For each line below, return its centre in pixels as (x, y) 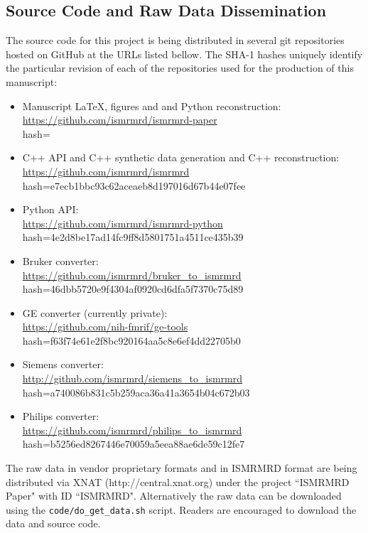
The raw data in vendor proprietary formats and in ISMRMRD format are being (182, 468)
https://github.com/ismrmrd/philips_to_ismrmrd (132, 430)
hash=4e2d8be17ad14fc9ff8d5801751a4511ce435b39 (133, 237)
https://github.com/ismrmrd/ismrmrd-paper (120, 120)
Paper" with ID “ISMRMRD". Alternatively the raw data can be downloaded (174, 496)
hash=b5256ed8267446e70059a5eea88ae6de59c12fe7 (134, 444)
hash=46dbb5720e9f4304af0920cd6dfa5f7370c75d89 (133, 289)
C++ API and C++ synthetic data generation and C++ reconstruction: (181, 157)
